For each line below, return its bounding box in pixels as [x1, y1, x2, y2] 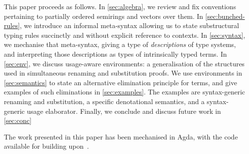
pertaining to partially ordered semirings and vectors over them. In [4, 11, 203, 21]
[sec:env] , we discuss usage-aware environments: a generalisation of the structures [4, 58, 245, 68]
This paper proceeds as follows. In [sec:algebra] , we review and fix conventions [4, 1, 236, 11]
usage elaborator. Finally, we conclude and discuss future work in [27, 106, 221, 116]
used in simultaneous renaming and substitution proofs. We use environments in [4, 68, 242, 78]
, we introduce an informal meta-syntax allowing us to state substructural [19, 20, 239, 31]
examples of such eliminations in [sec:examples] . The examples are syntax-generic [4, 87, 245, 97]
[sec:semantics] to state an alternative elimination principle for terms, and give [4, 77, 237, 87]
